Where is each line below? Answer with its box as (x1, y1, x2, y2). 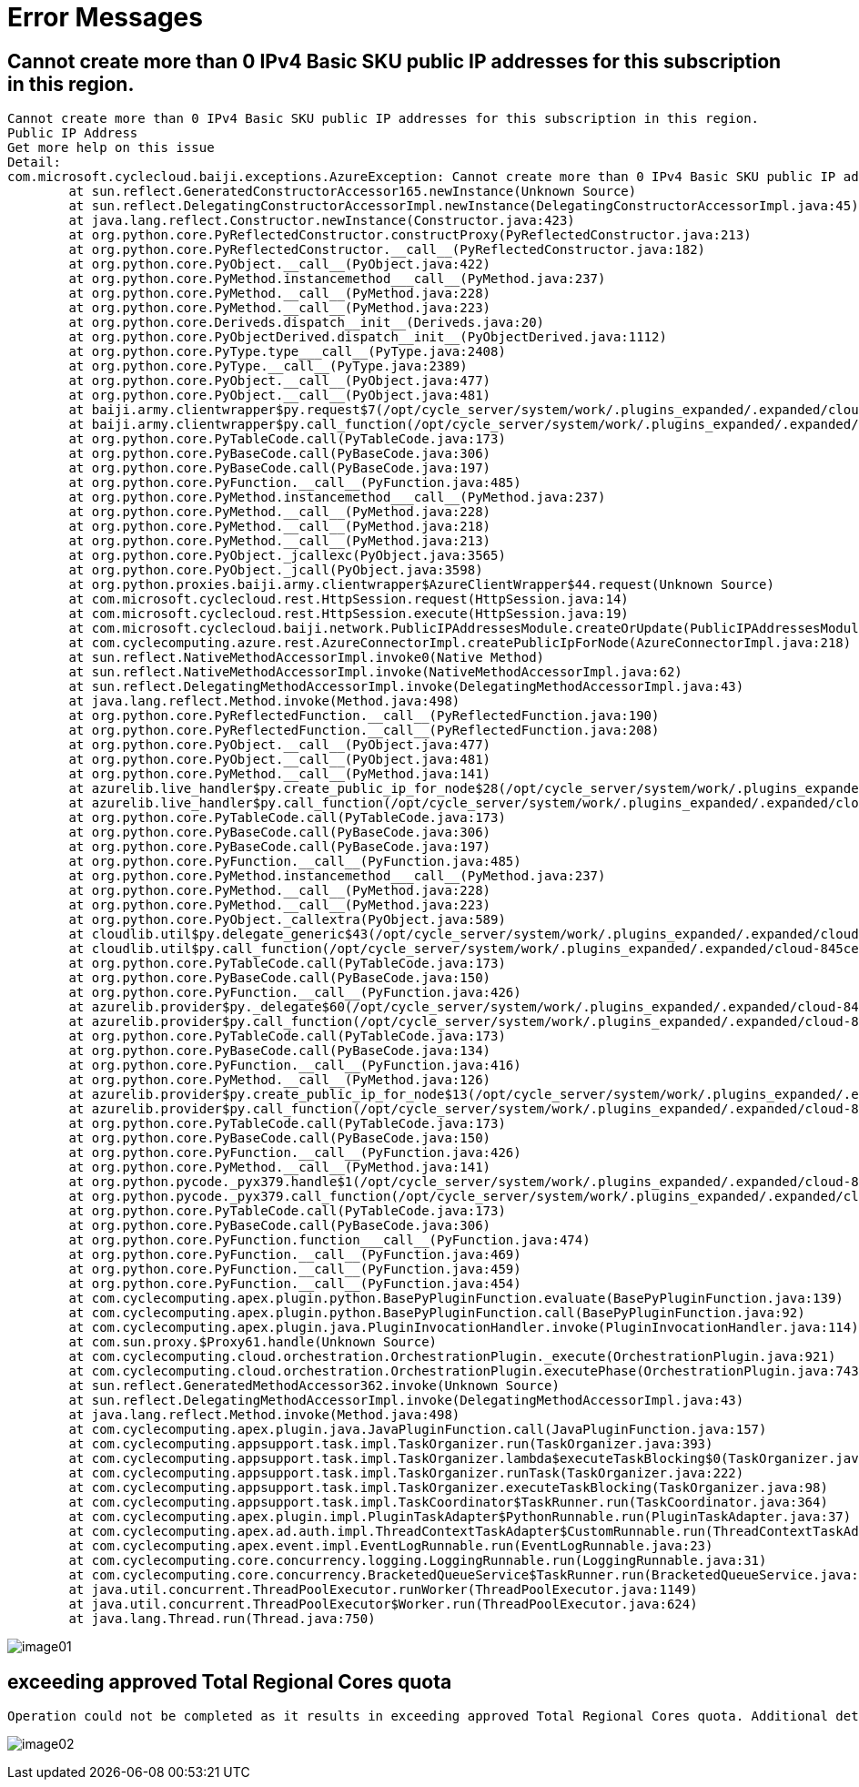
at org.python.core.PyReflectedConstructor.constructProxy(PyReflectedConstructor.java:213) (68, 228, 752, 243)
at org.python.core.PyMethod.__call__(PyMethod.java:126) (68, 1072, 491, 1088)
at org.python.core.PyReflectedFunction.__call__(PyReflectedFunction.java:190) (68, 708, 660, 724)
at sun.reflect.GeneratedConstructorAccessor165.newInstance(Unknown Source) (68, 184, 637, 199)
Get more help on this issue (7, 140, 215, 156)
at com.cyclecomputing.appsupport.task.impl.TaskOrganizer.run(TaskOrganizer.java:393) (68, 1437, 713, 1452)
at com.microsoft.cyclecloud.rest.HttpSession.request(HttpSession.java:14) (68, 592, 629, 607)
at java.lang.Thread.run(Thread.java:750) (68, 1611, 376, 1627)
